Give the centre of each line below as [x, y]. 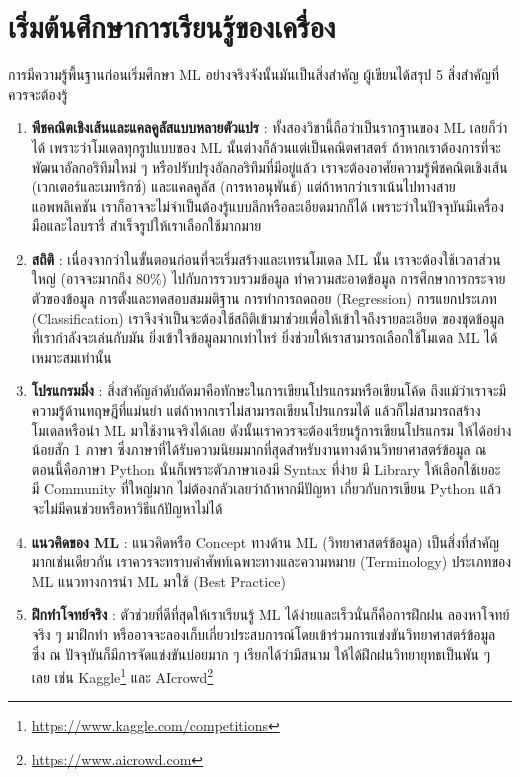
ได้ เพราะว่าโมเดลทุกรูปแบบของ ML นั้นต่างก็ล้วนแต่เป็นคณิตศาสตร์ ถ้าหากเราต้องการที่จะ [266, 146]
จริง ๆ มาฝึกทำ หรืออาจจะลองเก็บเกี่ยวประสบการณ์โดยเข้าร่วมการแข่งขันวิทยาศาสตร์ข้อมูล [263, 633]
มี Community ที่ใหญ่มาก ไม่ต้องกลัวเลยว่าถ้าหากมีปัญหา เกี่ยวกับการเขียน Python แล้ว [266, 488]
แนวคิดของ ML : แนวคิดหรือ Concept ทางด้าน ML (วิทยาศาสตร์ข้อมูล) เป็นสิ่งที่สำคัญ [265, 541]
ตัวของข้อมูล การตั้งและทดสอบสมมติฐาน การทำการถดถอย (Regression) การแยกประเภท [264, 298]
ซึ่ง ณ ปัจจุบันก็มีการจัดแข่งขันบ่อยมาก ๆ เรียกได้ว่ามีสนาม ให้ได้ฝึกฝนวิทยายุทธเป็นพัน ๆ [260, 653]
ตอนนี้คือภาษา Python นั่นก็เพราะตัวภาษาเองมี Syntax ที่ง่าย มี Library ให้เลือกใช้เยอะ [266, 468]
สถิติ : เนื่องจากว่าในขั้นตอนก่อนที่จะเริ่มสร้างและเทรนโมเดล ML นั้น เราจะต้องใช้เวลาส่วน [266, 258]
